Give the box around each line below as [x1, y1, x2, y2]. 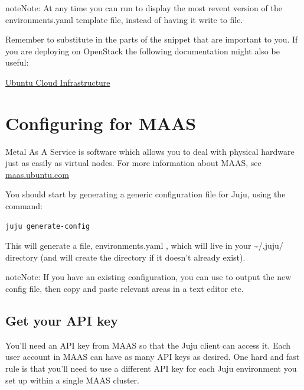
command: [5, 200, 43, 212]
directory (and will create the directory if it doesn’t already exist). [5, 251, 246, 263]
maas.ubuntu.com [5, 168, 69, 180]
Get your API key [5, 311, 118, 330]
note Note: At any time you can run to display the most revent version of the [5, 2, 282, 14]
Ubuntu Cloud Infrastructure [5, 76, 110, 88]
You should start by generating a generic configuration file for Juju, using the [5, 188, 286, 200]
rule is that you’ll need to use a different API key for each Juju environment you [5, 362, 297, 375]
